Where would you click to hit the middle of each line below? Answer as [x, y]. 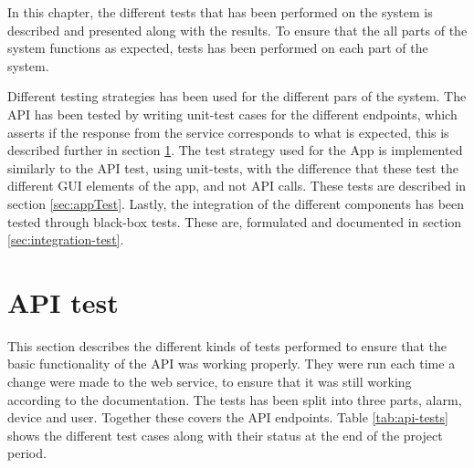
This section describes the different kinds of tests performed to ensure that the [227, 345]
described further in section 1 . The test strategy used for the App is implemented [235, 150]
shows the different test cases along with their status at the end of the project [225, 435]
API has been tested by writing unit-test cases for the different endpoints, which [232, 114]
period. [27, 453]
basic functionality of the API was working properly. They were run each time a [232, 364]
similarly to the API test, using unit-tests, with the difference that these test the [233, 167]
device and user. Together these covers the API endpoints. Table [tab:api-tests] [228, 417]
